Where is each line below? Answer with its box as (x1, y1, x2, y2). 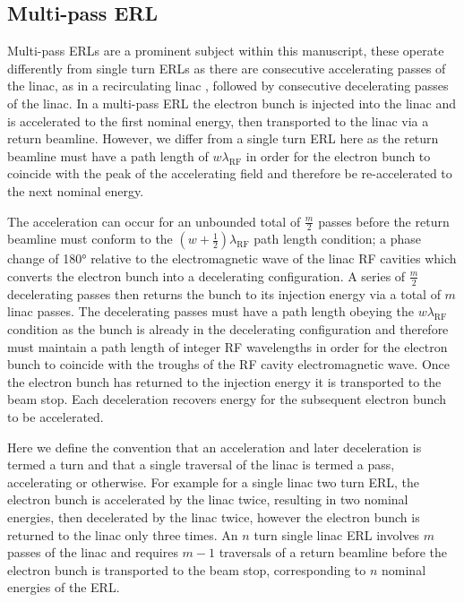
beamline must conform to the (7, 229, 173, 248)
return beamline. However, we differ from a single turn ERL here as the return (7, 129, 439, 148)
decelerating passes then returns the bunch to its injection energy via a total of (7, 284, 441, 303)
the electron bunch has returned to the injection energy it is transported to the (7, 372, 442, 391)
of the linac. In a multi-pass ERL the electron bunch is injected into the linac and (7, 93, 456, 112)
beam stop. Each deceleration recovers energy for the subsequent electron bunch (7, 390, 446, 408)
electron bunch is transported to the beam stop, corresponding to (7, 560, 366, 579)
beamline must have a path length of (7, 146, 209, 165)
